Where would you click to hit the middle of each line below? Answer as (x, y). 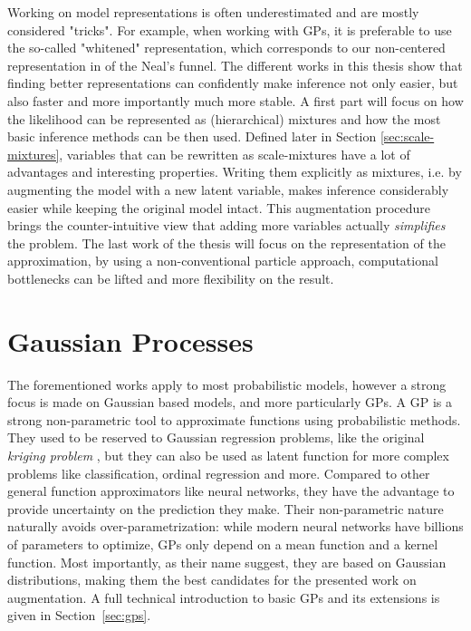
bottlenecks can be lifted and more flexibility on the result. (171, 278)
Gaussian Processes (130, 340)
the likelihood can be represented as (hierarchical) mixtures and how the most (224, 118)
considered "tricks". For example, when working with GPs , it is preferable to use (230, 29)
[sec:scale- (407, 136)
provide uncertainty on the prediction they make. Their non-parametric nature (226, 508)
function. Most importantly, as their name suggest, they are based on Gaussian (227, 562)
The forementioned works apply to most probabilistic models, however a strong (227, 384)
